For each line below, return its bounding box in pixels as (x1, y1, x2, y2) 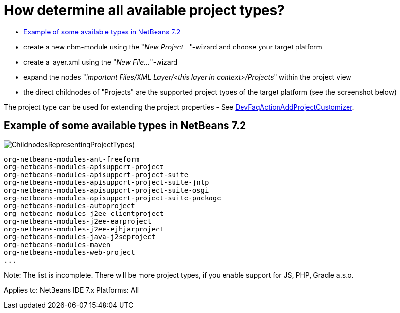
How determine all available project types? (4, 2, 285, 18)
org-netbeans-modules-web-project (4, 248, 135, 256)
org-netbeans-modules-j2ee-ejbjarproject (4, 225, 164, 233)
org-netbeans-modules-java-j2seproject (4, 232, 156, 241)
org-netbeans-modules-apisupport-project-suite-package (4, 194, 221, 202)
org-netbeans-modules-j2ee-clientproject (4, 209, 164, 217)
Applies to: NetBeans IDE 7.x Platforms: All (4, 285, 139, 294)
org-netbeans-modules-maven (4, 240, 111, 248)
